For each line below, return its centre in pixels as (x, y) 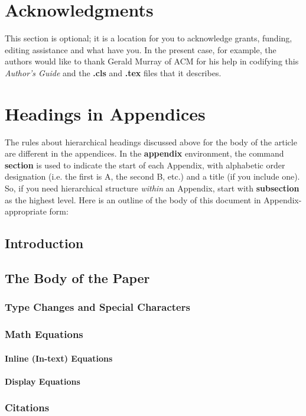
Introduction (44, 243)
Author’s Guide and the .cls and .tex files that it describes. (113, 72)
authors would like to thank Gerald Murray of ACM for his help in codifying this (152, 61)
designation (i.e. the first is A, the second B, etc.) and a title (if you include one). (152, 176)
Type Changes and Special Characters (97, 307)
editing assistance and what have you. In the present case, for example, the (141, 49)
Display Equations (43, 381)
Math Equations (44, 334)
